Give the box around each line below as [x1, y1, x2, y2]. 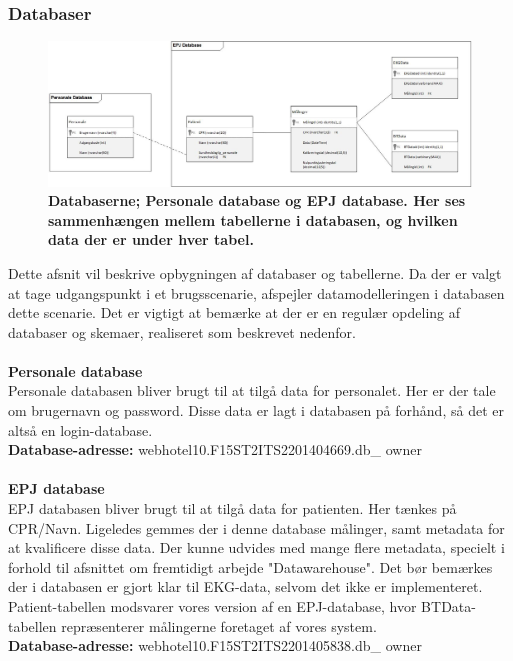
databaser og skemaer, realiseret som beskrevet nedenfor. [8, 321, 356, 342]
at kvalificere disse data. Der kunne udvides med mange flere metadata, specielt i [8, 537, 505, 558]
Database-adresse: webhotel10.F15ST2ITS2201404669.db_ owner [8, 439, 422, 460]
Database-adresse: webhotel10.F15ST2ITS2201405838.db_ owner [8, 635, 422, 656]
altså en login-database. [8, 419, 153, 440]
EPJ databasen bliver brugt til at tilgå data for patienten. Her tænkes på [8, 498, 457, 519]
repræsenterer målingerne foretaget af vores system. [61, 615, 377, 636]
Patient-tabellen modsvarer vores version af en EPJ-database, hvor [8, 596, 417, 617]
